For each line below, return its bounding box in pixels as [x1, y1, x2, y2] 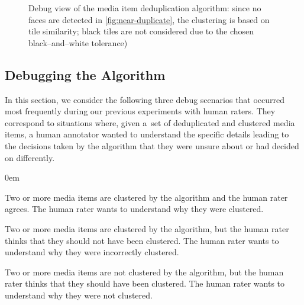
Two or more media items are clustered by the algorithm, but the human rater [5, 222, 289, 235]
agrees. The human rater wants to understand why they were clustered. [5, 203, 264, 215]
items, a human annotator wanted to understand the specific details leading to [5, 128, 289, 140]
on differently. [5, 151, 55, 163]
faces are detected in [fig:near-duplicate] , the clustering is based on [28, 13, 270, 25]
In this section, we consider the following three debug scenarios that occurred [5, 93, 285, 105]
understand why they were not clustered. [5, 288, 153, 301]
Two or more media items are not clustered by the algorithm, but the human [5, 265, 284, 278]
